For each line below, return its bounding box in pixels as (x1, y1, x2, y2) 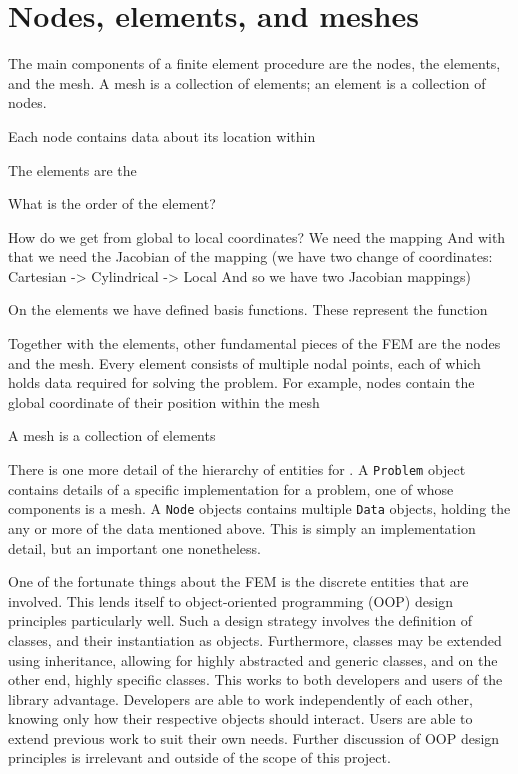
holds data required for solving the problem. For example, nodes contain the (8, 372, 475, 393)
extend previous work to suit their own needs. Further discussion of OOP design (8, 727, 500, 748)
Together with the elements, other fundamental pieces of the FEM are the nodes (8, 333, 501, 354)
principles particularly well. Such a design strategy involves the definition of (8, 610, 473, 631)
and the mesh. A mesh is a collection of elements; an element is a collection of (8, 72, 486, 93)
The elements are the (8, 159, 137, 180)
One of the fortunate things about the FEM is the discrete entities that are (8, 571, 469, 592)
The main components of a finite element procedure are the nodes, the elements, (8, 53, 501, 74)
